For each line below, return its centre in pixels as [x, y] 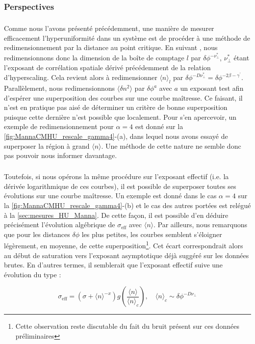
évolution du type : [33, 274]
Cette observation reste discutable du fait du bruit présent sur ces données [127, 326]
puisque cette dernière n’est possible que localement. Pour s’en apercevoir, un [120, 117]
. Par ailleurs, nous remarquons [200, 225]
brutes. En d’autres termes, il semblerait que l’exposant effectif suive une [114, 265]
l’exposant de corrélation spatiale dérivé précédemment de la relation [107, 67]
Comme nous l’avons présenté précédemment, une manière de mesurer [109, 28]
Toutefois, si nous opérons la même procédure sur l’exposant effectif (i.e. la [116, 176]
